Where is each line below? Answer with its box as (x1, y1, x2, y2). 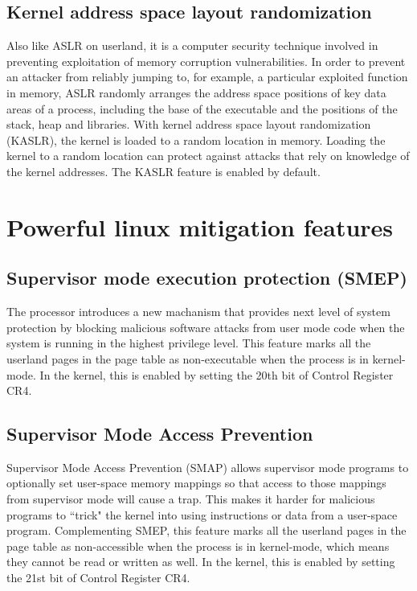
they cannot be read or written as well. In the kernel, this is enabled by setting (6, 553, 395, 570)
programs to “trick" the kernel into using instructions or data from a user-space (6, 506, 398, 523)
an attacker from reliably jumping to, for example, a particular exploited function (6, 68, 408, 85)
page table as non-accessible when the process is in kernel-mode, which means (6, 537, 390, 554)
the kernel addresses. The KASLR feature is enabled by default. (6, 162, 321, 179)
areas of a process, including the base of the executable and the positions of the (6, 100, 398, 117)
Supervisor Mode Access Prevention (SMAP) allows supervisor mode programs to (6, 458, 409, 475)
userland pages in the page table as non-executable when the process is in (6, 350, 369, 367)
